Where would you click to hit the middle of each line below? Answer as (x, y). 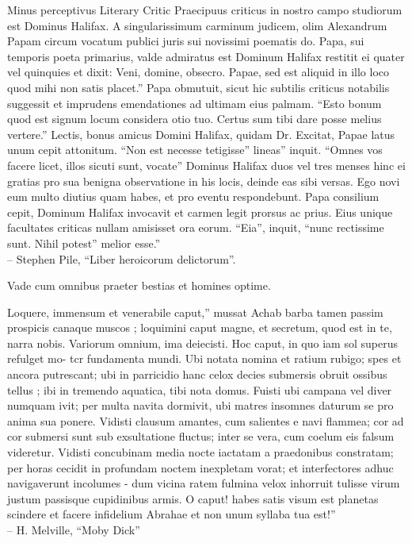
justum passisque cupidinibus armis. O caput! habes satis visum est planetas (193, 498)
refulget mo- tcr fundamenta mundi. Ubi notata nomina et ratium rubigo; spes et (204, 358)
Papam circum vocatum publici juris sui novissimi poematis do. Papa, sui (186, 41)
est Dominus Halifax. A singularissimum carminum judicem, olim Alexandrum (197, 25)
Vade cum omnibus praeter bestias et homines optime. (139, 285)
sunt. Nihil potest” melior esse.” (84, 243)
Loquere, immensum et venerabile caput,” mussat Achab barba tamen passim (195, 312)
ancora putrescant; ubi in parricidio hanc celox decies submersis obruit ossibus (197, 374)
